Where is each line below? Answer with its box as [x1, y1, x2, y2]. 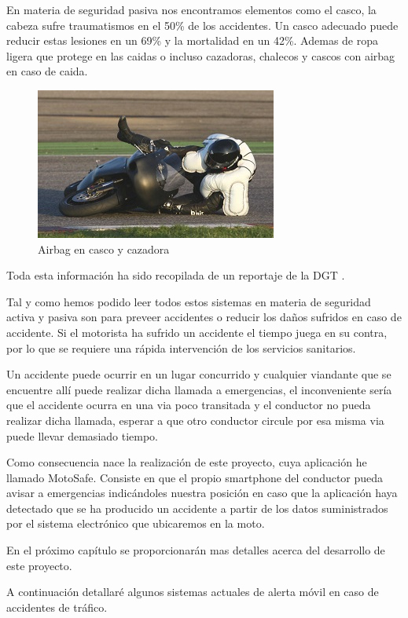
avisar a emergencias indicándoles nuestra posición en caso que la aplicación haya [6, 485, 398, 501]
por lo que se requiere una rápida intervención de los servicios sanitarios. [6, 339, 356, 356]
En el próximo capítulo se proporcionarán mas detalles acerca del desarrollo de [6, 542, 385, 558]
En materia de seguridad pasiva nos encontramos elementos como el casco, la [6, 2, 377, 17]
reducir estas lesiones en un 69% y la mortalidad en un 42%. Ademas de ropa [6, 32, 379, 49]
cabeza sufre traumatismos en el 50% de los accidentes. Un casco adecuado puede [6, 16, 399, 33]
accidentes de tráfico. [6, 598, 108, 615]
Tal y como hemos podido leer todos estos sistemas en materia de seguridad [6, 293, 371, 309]
